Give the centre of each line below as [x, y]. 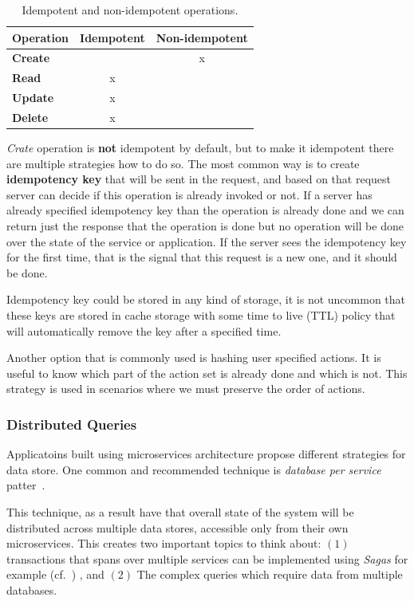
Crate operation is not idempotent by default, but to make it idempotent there [200, 148]
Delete [30, 117]
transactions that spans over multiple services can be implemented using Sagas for [207, 558]
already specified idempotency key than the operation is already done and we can [205, 210]
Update [33, 98]
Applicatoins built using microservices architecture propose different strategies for [206, 454]
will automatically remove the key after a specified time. [144, 330]
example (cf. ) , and [55, 574]
